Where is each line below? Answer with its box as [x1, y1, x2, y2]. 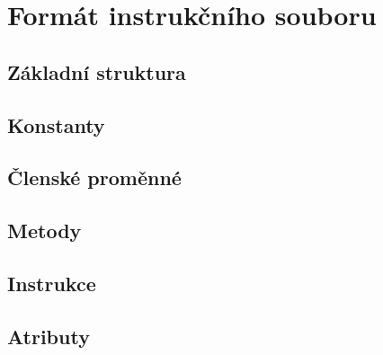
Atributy [7, 322, 90, 350]
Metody [7, 217, 82, 244]
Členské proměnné [7, 164, 182, 191]
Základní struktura [7, 58, 186, 85]
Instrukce [7, 269, 96, 297]
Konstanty [7, 111, 105, 138]
